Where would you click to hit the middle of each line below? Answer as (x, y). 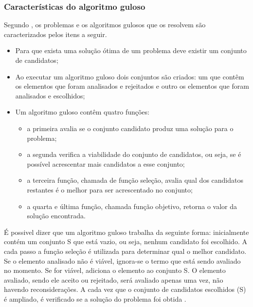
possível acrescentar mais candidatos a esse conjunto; (106, 163)
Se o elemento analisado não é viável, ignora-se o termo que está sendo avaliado (122, 260)
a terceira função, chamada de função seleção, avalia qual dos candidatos (135, 180)
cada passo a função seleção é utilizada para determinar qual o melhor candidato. (125, 251)
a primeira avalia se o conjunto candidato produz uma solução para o (130, 128)
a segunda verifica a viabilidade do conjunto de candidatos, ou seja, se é (134, 154)
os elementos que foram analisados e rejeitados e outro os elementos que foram (132, 86)
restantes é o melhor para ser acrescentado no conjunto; (110, 189)
